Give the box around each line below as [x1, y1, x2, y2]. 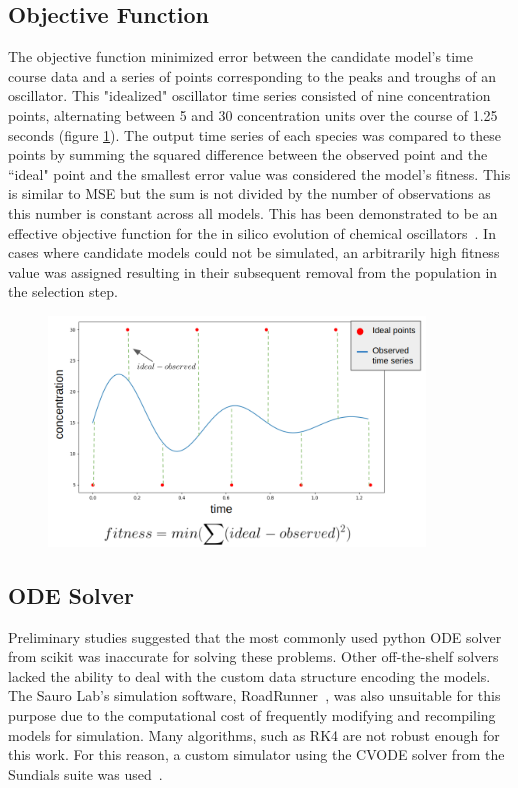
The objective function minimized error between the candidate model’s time [8, 46, 473, 67]
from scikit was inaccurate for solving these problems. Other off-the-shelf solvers [8, 646, 499, 667]
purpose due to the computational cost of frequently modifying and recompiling [8, 705, 496, 726]
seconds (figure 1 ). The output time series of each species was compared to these [8, 124, 501, 145]
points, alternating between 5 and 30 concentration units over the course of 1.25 [8, 104, 498, 125]
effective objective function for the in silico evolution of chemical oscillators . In [8, 222, 496, 243]
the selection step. [8, 281, 118, 302]
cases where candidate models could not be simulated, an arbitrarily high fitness [8, 242, 500, 263]
